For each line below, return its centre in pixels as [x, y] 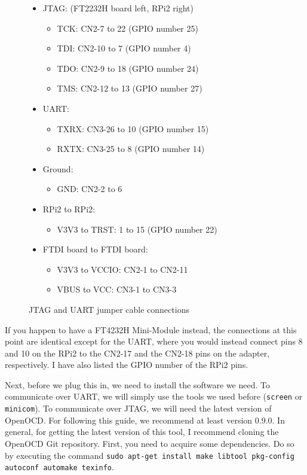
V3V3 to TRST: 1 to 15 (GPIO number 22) [137, 229]
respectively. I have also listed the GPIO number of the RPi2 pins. [127, 365]
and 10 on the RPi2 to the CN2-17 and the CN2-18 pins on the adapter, [137, 353]
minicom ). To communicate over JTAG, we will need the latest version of [138, 408]
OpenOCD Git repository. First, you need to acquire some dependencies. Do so [150, 443]
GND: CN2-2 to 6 [90, 189]
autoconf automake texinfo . [59, 467]
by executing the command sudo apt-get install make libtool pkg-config [150, 455]
